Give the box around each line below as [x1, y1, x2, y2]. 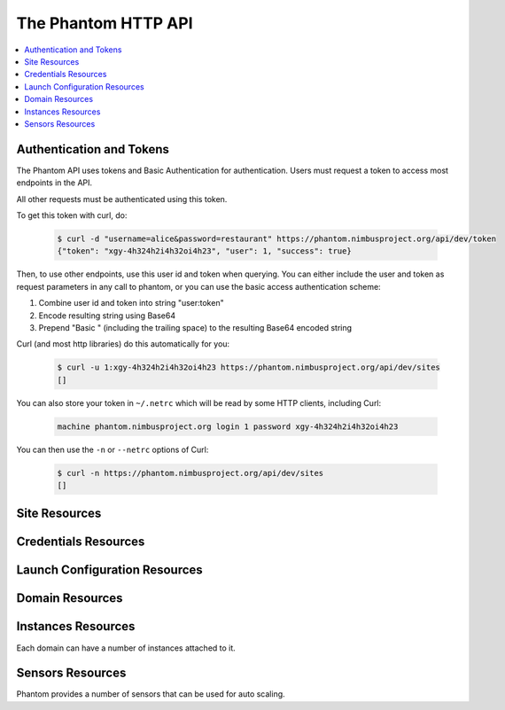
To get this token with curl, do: [16, 209, 128, 221]
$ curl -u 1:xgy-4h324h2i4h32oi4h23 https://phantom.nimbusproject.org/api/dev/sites [57, 363, 440, 372]
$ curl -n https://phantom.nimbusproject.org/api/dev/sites [57, 468, 324, 478]
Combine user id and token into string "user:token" [38, 298, 225, 308]
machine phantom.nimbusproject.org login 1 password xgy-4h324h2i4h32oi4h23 [57, 421, 399, 432]
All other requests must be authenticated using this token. [16, 193, 228, 204]
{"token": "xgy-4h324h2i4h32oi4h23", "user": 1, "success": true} [57, 246, 352, 256]
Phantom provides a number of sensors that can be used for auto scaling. [16, 689, 285, 699]
